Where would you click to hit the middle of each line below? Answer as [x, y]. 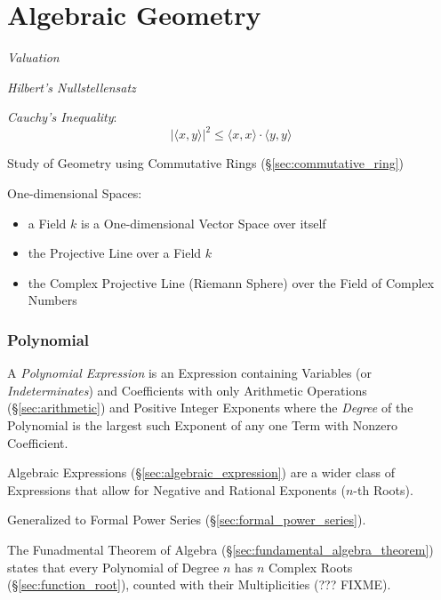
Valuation [33, 57]
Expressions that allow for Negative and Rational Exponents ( [176, 489]
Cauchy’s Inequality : [62, 117]
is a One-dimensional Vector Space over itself [204, 223]
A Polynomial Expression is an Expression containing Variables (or [190, 373]
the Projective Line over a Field [115, 253]
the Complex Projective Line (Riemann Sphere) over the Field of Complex [231, 282]
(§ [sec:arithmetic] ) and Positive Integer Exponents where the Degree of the [210, 408]
